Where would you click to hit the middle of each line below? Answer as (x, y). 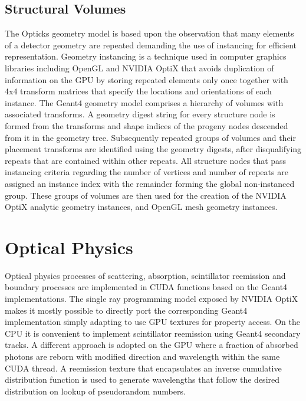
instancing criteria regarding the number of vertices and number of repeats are (147, 172)
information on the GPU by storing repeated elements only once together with (147, 79)
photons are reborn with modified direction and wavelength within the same (142, 356)
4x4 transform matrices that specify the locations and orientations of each (138, 91)
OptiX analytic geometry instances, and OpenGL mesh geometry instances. (141, 207)
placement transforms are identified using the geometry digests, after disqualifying (153, 149)
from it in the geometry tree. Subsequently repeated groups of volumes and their (150, 137)
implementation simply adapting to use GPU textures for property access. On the (152, 322)
